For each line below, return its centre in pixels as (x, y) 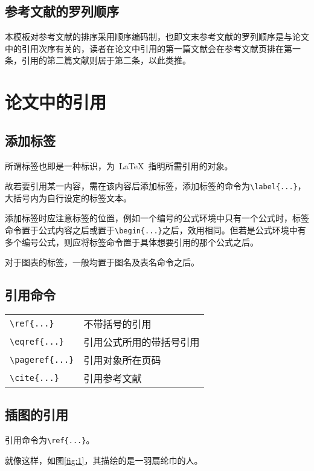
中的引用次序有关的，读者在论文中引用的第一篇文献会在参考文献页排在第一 (153, 48)
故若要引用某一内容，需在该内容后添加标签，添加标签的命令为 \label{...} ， (155, 186)
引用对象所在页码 (122, 360)
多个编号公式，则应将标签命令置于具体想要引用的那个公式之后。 (132, 242)
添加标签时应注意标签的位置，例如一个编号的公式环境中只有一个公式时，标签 (157, 218)
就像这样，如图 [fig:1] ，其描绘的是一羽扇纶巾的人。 (104, 460)
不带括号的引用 (117, 324)
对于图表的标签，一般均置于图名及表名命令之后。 (102, 262)
